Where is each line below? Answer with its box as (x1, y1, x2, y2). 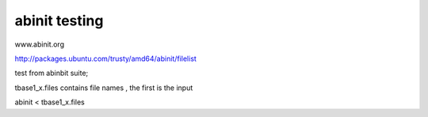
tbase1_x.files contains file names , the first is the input (14, 83, 193, 92)
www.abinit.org (14, 40, 65, 49)
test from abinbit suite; (14, 68, 89, 78)
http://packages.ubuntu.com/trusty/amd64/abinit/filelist (14, 54, 197, 63)
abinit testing (14, 12, 104, 29)
